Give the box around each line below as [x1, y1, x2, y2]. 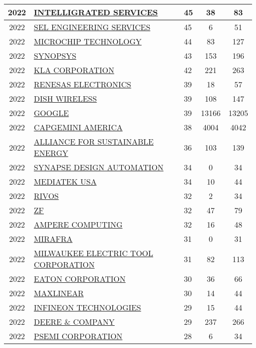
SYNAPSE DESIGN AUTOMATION [33, 161, 164, 173]
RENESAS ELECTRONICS [33, 78, 131, 90]
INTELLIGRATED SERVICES [33, 6, 158, 18]
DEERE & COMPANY [33, 316, 115, 327]
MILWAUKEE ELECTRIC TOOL [33, 247, 154, 259]
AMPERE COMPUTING [33, 219, 123, 230]
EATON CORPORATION [33, 273, 126, 284]
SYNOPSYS [33, 50, 76, 61]
